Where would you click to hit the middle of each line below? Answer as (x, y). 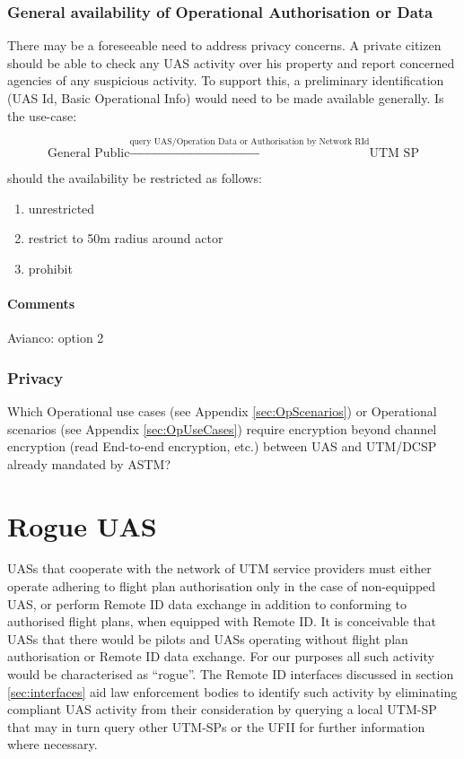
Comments (41, 303)
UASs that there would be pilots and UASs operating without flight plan (208, 638)
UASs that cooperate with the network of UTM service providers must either (219, 568)
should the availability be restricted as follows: (135, 177)
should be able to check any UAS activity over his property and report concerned (231, 62)
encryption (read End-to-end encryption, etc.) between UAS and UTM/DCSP (222, 446)
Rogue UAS (82, 525)
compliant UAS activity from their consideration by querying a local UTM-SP (222, 709)
